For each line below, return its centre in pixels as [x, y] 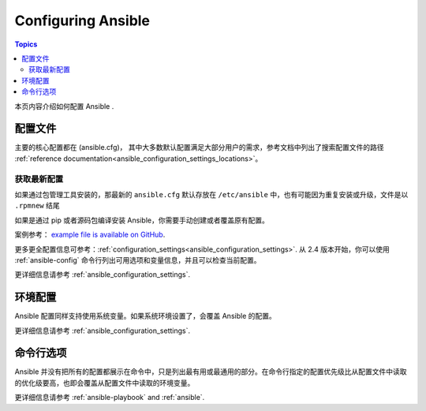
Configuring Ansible [82, 21]
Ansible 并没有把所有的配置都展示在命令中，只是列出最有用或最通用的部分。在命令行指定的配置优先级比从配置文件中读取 [211, 372]
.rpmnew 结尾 [37, 206]
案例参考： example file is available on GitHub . [90, 235]
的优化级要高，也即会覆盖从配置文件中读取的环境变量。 [105, 383]
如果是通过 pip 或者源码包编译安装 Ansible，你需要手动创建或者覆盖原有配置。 [142, 220]
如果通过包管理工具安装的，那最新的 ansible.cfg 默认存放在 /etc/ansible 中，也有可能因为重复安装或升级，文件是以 [211, 194]
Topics [26, 44]
